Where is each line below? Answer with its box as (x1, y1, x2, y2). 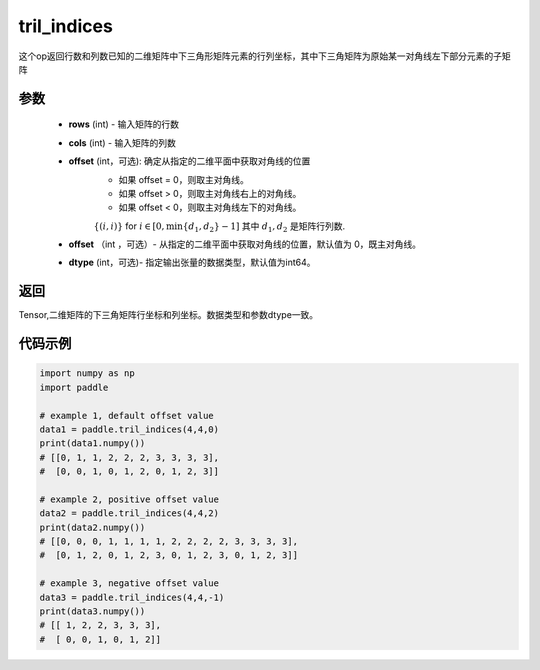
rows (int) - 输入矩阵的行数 (68, 118, 180, 130)
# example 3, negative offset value (39, 578, 220, 589)
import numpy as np (39, 368, 135, 379)
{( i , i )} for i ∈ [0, (93, 220, 165, 232)
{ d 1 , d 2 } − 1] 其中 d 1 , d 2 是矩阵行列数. (182, 220, 345, 234)
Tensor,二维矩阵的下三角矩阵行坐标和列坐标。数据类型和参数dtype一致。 (18, 309, 319, 321)
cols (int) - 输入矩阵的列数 (68, 136, 177, 149)
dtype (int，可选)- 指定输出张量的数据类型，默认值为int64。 (68, 256, 316, 269)
